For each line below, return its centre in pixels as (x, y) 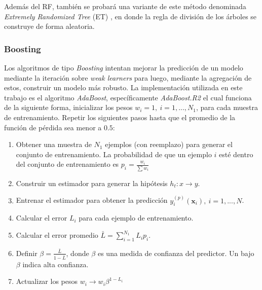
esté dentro (236, 154)
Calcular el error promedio (57, 235)
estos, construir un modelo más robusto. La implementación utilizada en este (123, 87)
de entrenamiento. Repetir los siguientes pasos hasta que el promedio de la (120, 117)
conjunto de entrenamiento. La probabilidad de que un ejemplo (114, 154)
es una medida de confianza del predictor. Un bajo (176, 253)
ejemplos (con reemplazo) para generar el (169, 144)
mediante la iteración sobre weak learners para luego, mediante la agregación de (128, 77)
